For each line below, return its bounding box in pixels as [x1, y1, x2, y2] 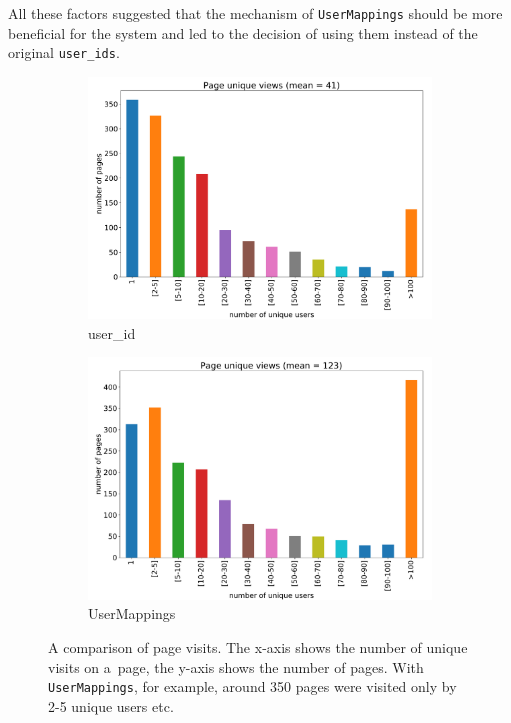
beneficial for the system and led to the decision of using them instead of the [8, 22, 478, 43]
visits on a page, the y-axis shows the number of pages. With [48, 656, 424, 677]
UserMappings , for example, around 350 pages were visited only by [48, 676, 457, 697]
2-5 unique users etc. [48, 695, 174, 716]
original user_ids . [8, 42, 120, 63]
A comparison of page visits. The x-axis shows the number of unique [48, 637, 468, 658]
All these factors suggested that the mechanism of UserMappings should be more [8, 3, 503, 23]
